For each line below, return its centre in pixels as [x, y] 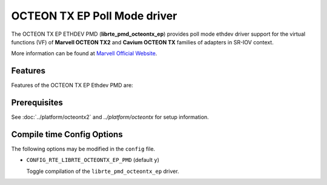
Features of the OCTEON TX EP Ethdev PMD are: [72, 86]
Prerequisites [37, 103]
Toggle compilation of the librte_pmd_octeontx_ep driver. [103, 171]
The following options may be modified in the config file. [83, 149]
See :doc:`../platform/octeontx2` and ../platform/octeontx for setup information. [110, 117]
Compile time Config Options [67, 134]
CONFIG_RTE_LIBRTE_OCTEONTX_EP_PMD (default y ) [93, 160]
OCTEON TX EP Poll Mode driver [94, 16]
